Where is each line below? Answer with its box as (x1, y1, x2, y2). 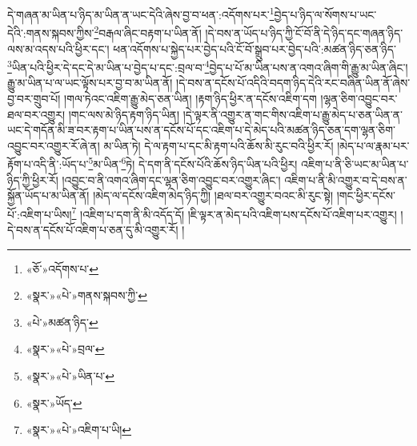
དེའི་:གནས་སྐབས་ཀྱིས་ (7, 24, 94, 41)
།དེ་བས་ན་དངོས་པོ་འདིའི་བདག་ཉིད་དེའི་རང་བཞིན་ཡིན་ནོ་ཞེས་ (176, 74, 411, 91)
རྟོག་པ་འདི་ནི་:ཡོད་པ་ (7, 155, 89, 172)
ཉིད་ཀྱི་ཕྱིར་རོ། (7, 171, 58, 188)
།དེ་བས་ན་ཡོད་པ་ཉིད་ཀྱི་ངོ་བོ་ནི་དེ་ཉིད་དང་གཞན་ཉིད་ (205, 24, 403, 41)
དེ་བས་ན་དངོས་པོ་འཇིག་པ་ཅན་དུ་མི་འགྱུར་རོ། (7, 221, 178, 237)
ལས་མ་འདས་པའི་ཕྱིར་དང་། (7, 40, 110, 57)
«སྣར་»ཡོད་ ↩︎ (26, 394, 82, 411)
